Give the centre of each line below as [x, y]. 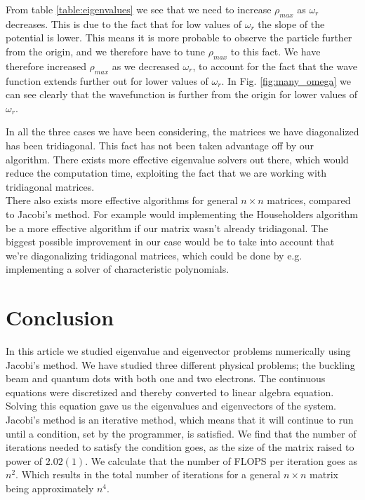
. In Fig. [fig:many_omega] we [286, 80]
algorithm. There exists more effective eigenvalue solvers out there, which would [177, 159]
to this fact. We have [276, 51]
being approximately [50, 488]
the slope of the [291, 23]
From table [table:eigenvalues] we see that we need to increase [139, 9]
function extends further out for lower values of [107, 80]
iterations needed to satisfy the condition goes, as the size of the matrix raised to [180, 447]
